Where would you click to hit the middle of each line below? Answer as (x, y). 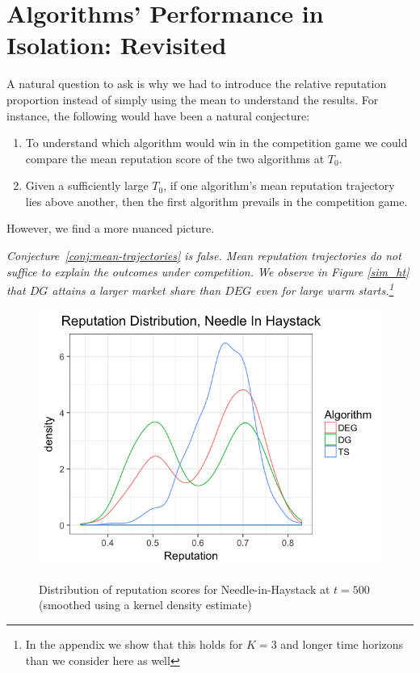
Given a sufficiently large (87, 185)
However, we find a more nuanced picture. (111, 228)
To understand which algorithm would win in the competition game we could (216, 143)
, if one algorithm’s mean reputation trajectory (279, 185)
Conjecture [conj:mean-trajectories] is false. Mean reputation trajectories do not (204, 256)
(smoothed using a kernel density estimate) (145, 605)
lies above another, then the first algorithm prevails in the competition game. (216, 201)
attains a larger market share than (136, 290)
